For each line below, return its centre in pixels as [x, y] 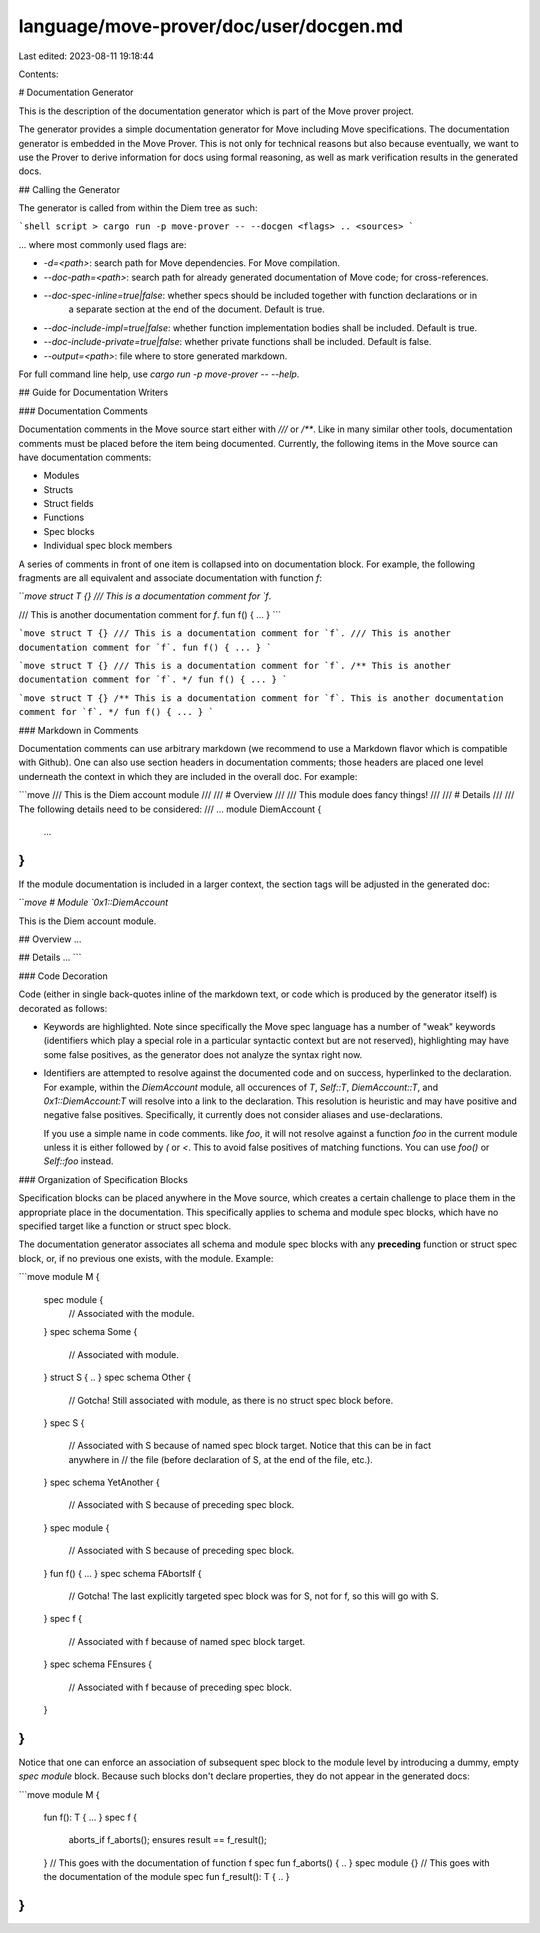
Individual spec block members [108, 546]
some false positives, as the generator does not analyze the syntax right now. [203, 1054]
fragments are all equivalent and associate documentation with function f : [170, 578]
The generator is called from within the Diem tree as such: [138, 208]
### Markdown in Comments [78, 730]
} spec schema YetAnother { [101, 1482]
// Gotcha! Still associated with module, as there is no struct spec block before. [231, 1400]
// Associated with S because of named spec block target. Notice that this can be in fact [250, 1446]
